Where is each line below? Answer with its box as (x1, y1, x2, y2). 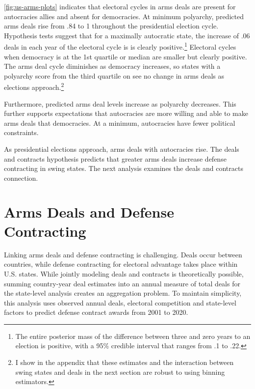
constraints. (4, 127, 39, 138)
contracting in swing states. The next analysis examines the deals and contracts (4, 163, 243, 173)
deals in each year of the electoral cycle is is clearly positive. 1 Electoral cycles (4, 40, 236, 52)
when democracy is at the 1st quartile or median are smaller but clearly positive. (4, 51, 247, 61)
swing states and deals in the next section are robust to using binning (15, 366, 225, 377)
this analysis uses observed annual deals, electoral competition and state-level (4, 297, 236, 307)
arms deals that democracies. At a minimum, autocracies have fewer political (4, 117, 235, 128)
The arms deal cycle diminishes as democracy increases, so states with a (4, 61, 221, 71)
